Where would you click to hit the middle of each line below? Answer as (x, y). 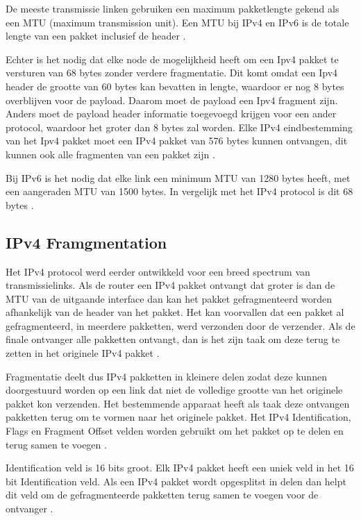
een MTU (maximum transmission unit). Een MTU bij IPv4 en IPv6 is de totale (177, 22)
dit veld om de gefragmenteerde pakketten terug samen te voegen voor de (162, 495)
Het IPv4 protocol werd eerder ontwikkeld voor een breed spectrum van (158, 271)
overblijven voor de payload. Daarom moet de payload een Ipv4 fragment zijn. (172, 100)
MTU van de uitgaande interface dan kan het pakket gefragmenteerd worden (169, 298)
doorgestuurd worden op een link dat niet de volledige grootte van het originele (174, 390)
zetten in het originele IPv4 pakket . (83, 353)
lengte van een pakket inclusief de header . (96, 36)
